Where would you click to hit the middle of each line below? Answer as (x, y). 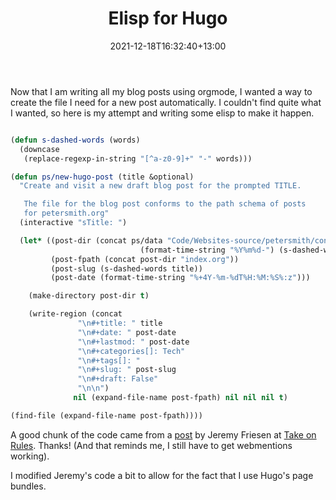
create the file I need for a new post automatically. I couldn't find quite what (166, 102)
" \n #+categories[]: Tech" (131, 351)
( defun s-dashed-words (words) (75, 140)
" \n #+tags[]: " (109, 360)
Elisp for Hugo (168, 18)
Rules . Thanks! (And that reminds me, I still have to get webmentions (151, 445)
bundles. (28, 486)
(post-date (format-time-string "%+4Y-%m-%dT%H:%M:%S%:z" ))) (180, 278)
